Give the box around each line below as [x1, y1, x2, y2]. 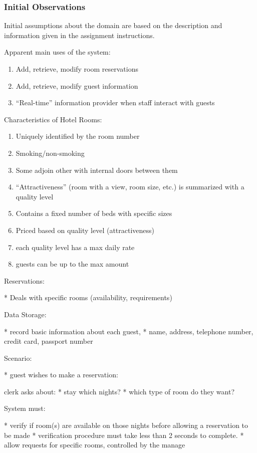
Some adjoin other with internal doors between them [16, 164, 178, 175]
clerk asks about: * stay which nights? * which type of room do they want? [4, 386, 235, 396]
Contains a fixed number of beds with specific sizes [16, 208, 172, 218]
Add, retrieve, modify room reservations [16, 64, 138, 74]
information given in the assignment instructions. [4, 30, 155, 40]
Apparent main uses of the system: [4, 47, 111, 57]
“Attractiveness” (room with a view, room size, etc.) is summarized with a [16, 181, 244, 192]
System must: [4, 403, 46, 413]
